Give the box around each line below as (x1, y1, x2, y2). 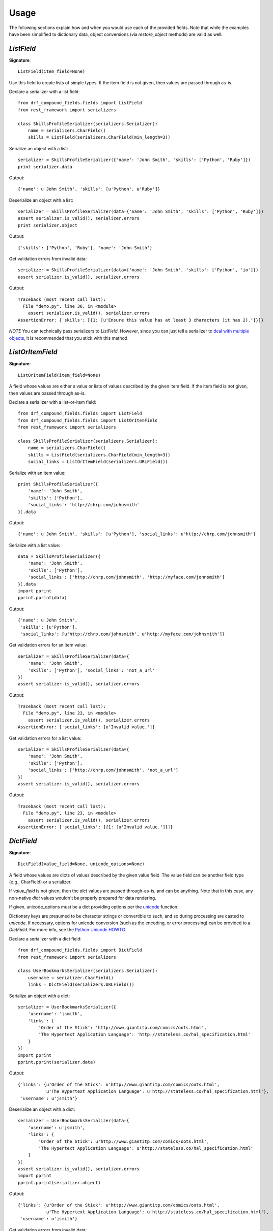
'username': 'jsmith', (27, 1011, 83, 1017)
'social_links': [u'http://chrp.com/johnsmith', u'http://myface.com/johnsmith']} (20, 631, 225, 637)
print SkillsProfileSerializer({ (18, 481, 98, 487)
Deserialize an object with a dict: (9, 1106, 76, 1112)
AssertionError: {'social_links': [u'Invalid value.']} (18, 724, 155, 730)
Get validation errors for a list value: (9, 735, 82, 741)
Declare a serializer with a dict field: (9, 936, 82, 941)
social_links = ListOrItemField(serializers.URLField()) (27, 459, 168, 465)
